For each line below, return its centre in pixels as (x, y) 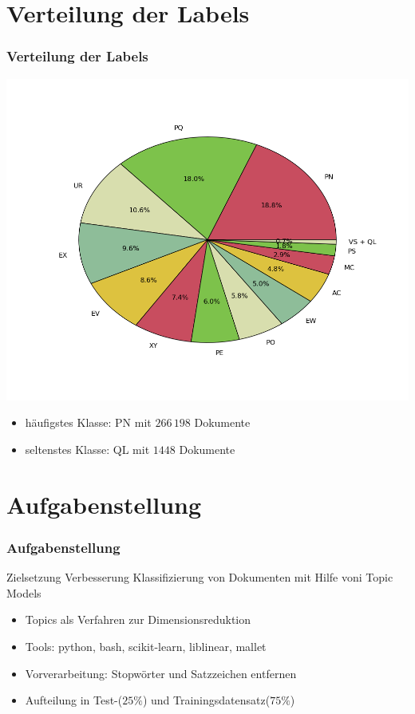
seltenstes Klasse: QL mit (87, 449)
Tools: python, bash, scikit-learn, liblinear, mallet (146, 646)
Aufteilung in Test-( (74, 700)
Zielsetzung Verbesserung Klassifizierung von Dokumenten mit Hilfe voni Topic (200, 577)
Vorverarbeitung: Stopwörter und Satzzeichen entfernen (161, 673)
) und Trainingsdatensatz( (206, 700)
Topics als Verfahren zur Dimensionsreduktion (138, 619)
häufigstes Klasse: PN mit (88, 422)
